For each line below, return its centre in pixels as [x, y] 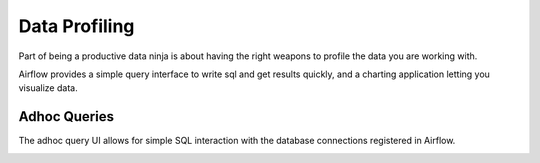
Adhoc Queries [66, 116]
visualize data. [48, 88]
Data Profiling [76, 26]
